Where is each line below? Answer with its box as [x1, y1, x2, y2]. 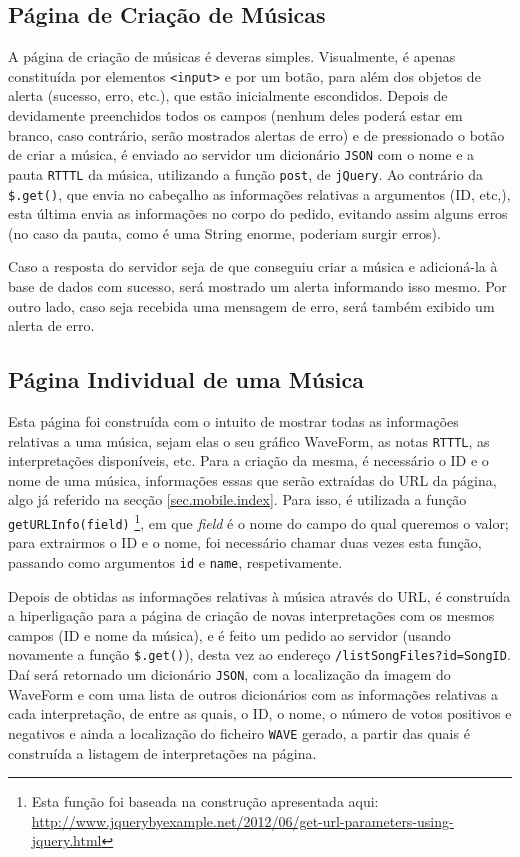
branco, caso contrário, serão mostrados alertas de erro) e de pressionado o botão [8, 124, 505, 145]
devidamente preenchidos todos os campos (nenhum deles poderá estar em [8, 105, 463, 126]
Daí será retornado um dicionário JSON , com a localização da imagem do [8, 664, 451, 684]
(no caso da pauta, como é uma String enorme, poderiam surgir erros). [8, 222, 441, 243]
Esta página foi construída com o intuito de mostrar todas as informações [8, 410, 459, 431]
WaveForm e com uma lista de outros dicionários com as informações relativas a [8, 683, 499, 704]
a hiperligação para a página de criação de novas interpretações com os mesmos [8, 605, 495, 626]
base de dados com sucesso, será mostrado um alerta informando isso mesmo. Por [8, 275, 507, 296]
